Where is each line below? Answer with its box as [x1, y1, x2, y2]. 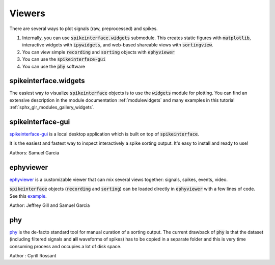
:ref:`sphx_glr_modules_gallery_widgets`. [9, 104, 95, 111]
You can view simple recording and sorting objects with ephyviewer [22, 49, 175, 55]
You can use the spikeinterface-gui [22, 56, 106, 62]
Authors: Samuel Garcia [9, 149, 60, 155]
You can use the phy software [22, 63, 86, 69]
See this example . [9, 193, 47, 199]
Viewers [9, 8, 45, 19]
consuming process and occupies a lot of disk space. [9, 243, 122, 249]
